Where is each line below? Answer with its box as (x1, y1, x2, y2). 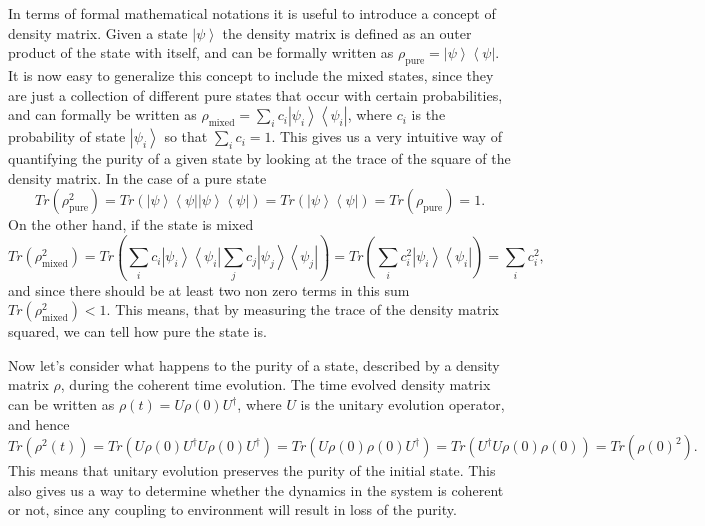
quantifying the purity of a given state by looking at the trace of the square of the (8, 148, 511, 169)
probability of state (8, 126, 126, 147)
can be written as (8, 394, 115, 415)
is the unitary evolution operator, (300, 394, 505, 415)
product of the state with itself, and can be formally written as (8, 42, 394, 63)
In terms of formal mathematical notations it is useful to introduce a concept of (8, 3, 496, 23)
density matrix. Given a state (8, 22, 188, 43)
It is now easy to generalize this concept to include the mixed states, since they (8, 64, 494, 85)
